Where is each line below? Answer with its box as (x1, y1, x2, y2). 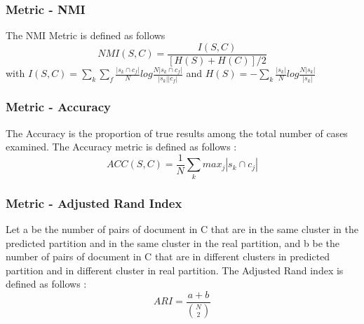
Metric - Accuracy (6, 98, 111, 115)
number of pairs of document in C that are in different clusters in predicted (6, 249, 330, 264)
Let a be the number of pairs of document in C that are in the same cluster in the (6, 221, 358, 236)
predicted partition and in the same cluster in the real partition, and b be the (6, 235, 339, 250)
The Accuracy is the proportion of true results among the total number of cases (6, 125, 348, 140)
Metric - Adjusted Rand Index (6, 194, 182, 211)
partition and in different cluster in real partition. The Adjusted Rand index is (6, 262, 344, 277)
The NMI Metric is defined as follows (6, 28, 166, 43)
